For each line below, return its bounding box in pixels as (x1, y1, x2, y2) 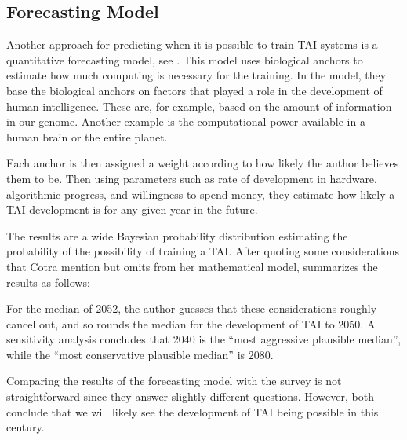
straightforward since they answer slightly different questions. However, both (6, 388, 374, 405)
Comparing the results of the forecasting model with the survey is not (6, 372, 342, 389)
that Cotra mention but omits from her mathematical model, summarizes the (6, 258, 378, 274)
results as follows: (6, 273, 90, 290)
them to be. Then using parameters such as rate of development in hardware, (6, 170, 377, 186)
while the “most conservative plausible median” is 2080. (6, 346, 274, 362)
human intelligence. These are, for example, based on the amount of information (6, 97, 392, 114)
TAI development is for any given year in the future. (6, 201, 258, 218)
